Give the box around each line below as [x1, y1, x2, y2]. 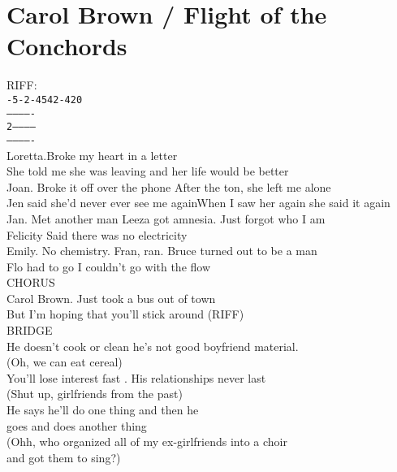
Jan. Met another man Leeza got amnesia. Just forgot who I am [6, 210, 326, 227]
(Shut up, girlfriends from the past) [6, 385, 183, 402]
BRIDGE [6, 322, 53, 339]
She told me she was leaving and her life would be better [6, 162, 289, 180]
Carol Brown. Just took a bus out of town [6, 289, 216, 306]
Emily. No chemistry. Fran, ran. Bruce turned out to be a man [6, 242, 317, 259]
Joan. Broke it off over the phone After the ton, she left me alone [6, 178, 331, 195]
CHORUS [6, 274, 55, 291]
